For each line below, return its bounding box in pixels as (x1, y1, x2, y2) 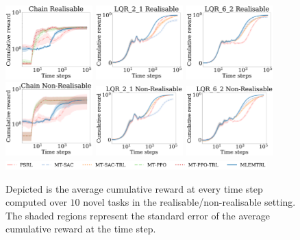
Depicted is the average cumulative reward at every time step (5, 181, 263, 195)
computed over (5, 195, 67, 209)
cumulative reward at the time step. (5, 221, 156, 236)
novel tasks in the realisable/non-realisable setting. (83, 195, 296, 209)
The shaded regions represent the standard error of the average (5, 208, 270, 222)
